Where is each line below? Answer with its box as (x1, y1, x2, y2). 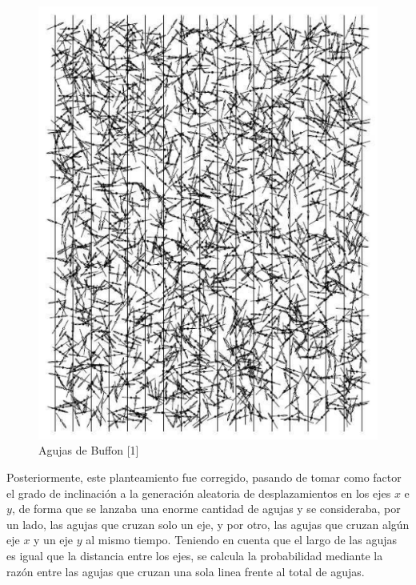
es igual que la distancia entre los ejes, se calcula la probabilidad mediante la (6, 547, 383, 563)
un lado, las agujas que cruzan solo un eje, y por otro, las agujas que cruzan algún (6, 515, 410, 532)
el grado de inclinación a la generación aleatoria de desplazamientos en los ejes (6, 484, 391, 501)
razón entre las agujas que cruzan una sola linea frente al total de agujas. (6, 563, 365, 579)
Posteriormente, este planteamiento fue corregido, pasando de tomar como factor (6, 469, 402, 485)
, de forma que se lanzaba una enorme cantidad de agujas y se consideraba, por (11, 500, 401, 517)
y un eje (34, 531, 74, 548)
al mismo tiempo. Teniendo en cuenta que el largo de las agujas (86, 531, 398, 548)
